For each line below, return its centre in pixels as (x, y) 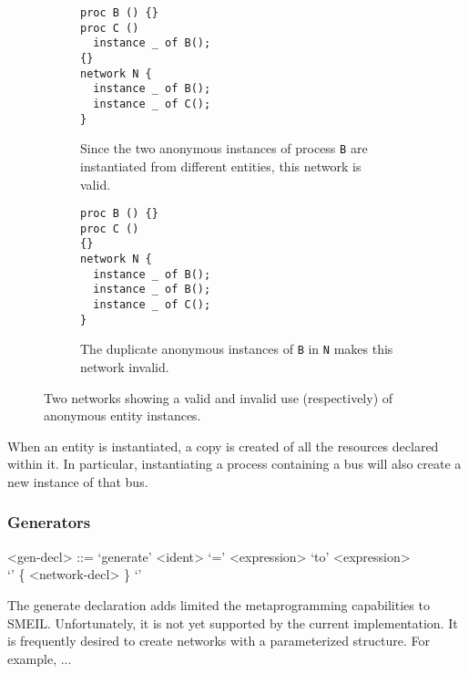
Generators (49, 522)
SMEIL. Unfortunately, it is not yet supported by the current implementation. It (233, 622)
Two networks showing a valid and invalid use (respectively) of (219, 397)
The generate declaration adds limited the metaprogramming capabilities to (219, 604)
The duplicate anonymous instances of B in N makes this (237, 349)
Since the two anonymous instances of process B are (224, 148)
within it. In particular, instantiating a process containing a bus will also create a (234, 464)
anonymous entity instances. (122, 415)
